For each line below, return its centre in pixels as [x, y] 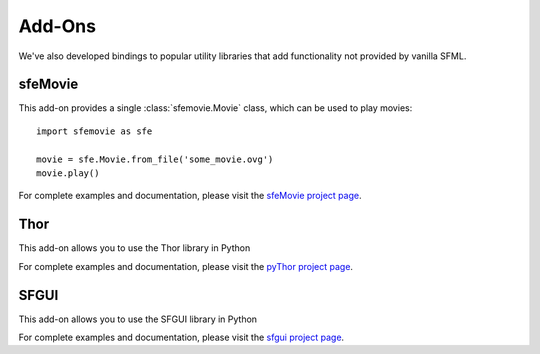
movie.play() [68, 173]
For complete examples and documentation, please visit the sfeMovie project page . [190, 196]
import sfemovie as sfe [94, 131]
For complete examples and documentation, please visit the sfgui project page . [181, 337]
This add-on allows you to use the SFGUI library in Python [138, 319]
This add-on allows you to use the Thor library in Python [134, 248]
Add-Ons [57, 26]
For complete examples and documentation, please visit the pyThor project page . [186, 266]
